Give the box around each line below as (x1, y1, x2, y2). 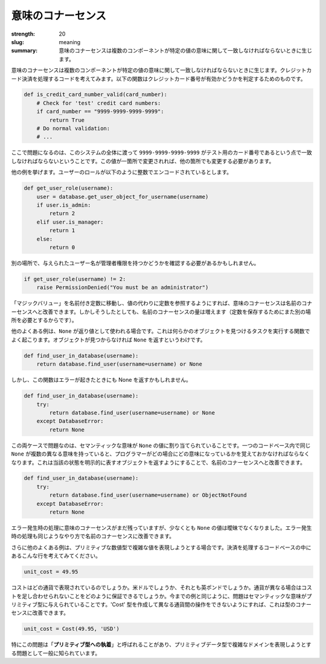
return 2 (49, 210, 75, 217)
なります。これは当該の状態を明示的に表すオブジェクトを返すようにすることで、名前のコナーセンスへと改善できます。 (11, 459, 306, 466)
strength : (11, 30, 36, 37)
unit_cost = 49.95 (24, 569, 78, 575)
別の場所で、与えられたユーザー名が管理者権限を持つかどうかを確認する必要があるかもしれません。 (11, 259, 260, 266)
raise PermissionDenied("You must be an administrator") (36, 284, 209, 291)
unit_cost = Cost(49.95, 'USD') (24, 625, 120, 633)
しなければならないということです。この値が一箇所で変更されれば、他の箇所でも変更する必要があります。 (11, 157, 275, 164)
